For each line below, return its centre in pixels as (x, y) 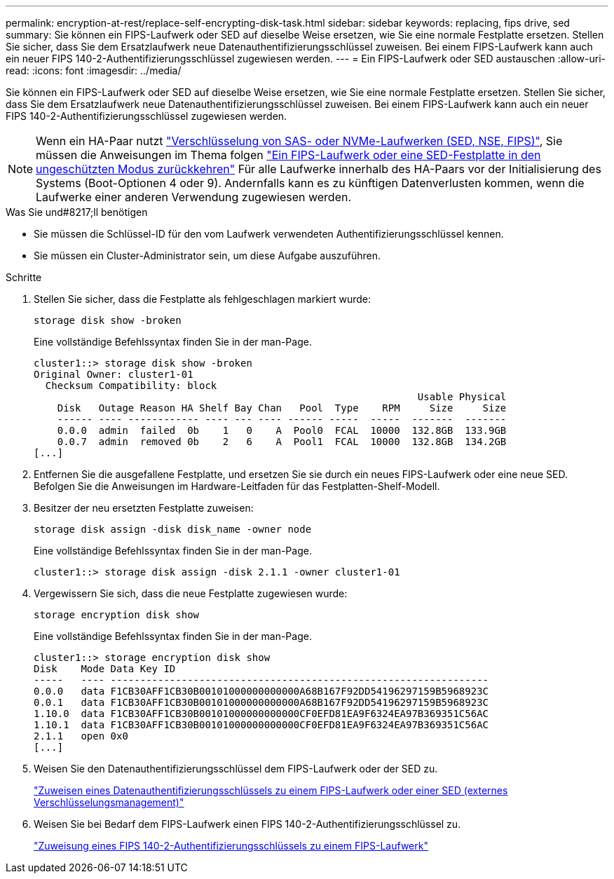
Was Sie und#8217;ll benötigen (77, 212)
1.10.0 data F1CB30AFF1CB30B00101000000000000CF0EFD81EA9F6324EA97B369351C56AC (261, 714)
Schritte (24, 277)
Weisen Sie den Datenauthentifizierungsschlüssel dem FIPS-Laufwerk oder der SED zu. (236, 769)
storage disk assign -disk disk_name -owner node (173, 529)
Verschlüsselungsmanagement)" (109, 802)
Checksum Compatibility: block (131, 386)
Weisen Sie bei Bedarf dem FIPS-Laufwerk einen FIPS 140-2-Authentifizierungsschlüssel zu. (247, 824)
